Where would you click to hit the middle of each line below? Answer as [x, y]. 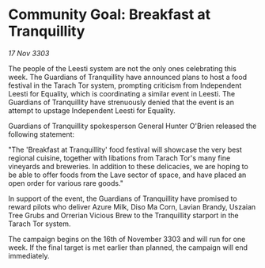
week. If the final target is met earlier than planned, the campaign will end [128, 247]
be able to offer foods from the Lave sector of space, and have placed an [127, 175]
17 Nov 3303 [29, 53]
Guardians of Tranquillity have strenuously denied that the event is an [121, 102]
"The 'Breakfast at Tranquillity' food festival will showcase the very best [125, 149]
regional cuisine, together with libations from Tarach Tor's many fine [119, 158]
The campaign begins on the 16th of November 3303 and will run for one [127, 239]
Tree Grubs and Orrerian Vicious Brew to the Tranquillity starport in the [123, 215]
